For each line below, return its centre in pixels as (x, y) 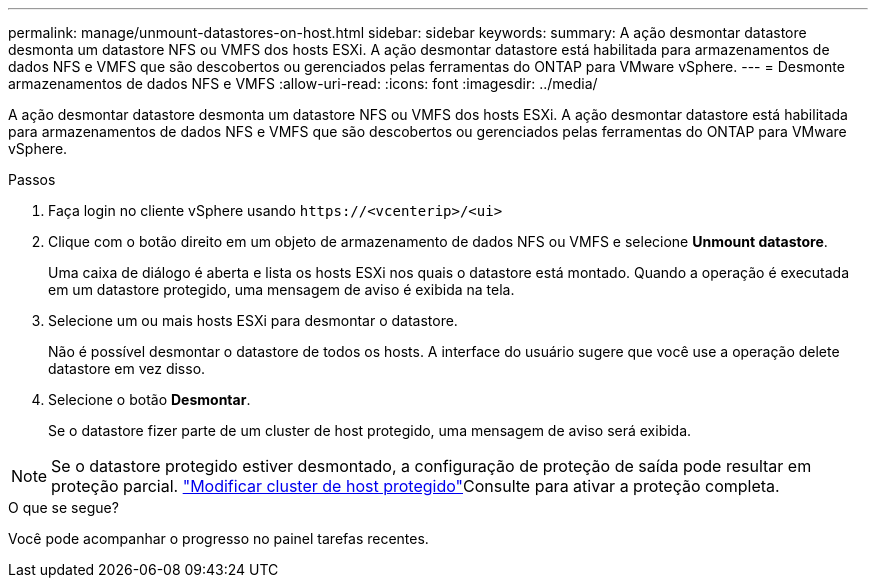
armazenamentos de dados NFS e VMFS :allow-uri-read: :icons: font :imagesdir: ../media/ (303, 83)
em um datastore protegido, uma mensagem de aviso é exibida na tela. (281, 289)
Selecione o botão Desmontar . (149, 399)
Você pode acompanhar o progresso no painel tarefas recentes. (218, 538)
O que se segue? (63, 507)
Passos (32, 179)
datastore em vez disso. (127, 368)
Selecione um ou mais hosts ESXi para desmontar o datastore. (253, 320)
